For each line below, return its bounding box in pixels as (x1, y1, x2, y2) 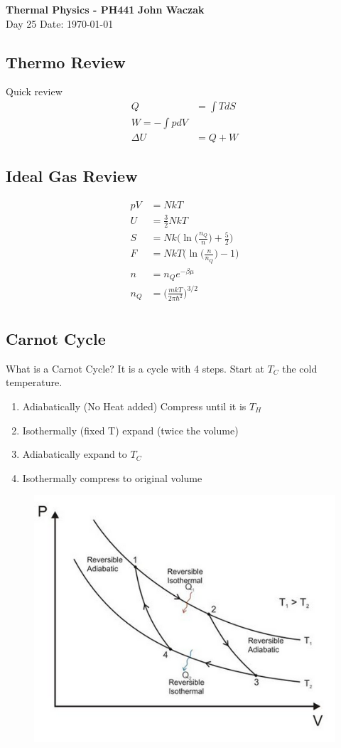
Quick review (6, 84, 63, 99)
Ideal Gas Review (6, 165, 138, 187)
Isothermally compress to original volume (22, 470, 202, 485)
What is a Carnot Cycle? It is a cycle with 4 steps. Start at (6, 360, 264, 375)
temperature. (6, 375, 63, 390)
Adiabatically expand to (22, 447, 127, 461)
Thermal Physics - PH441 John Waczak (6, 2, 205, 16)
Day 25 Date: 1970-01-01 (6, 16, 114, 31)
